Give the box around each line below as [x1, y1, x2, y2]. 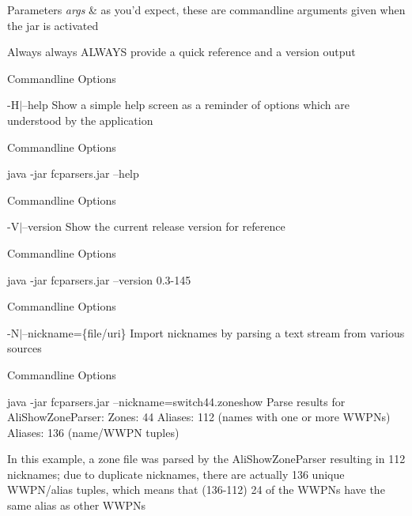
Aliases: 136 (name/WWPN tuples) [7, 424, 180, 440]
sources [7, 340, 42, 356]
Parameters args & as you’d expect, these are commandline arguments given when [7, 2, 406, 17]
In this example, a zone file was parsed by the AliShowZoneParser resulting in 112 [7, 450, 406, 467]
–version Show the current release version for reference [22, 218, 285, 235]
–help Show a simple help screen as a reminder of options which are [22, 96, 350, 113]
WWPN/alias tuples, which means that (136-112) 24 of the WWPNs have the [7, 481, 385, 498]
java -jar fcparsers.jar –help [7, 165, 139, 182]
